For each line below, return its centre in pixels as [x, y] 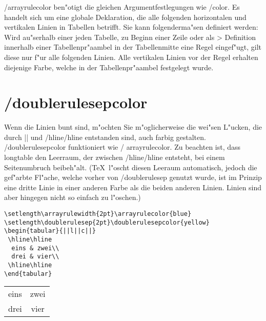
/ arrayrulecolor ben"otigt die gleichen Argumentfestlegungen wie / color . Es [122, 7]
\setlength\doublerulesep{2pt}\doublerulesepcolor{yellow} [107, 222]
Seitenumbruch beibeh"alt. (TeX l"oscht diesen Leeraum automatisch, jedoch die [131, 167]
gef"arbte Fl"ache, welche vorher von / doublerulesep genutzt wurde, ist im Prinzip [133, 177]
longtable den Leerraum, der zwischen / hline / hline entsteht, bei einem [115, 157]
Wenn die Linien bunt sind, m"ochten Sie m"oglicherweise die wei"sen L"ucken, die [133, 127]
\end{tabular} [28, 274]
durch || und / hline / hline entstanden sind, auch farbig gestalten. [105, 137]
